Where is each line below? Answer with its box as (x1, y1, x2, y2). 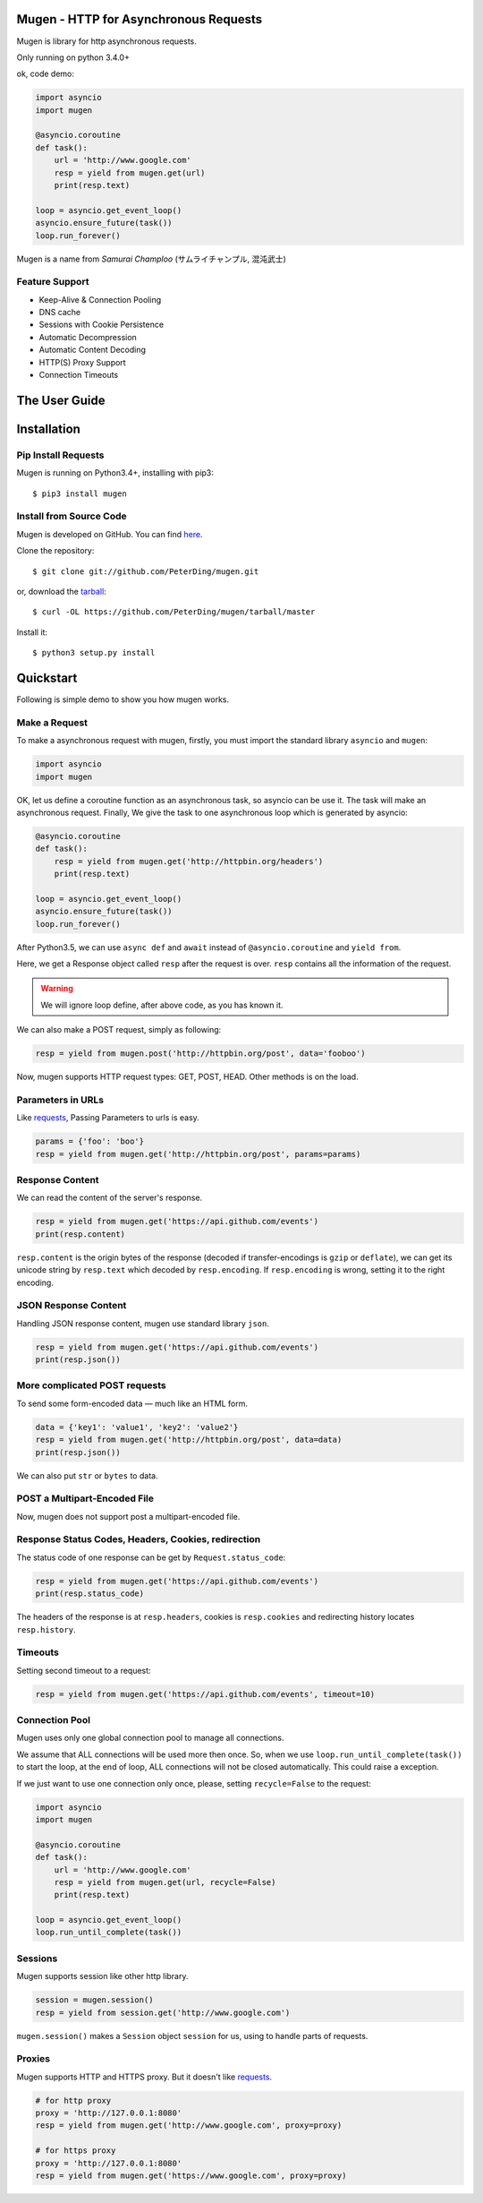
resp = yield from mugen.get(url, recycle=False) (54, 1877, 276, 1887)
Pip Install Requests (16, 449, 105, 461)
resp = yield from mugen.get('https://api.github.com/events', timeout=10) (35, 1689, 376, 1699)
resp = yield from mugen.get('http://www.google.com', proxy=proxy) (35, 2121, 343, 2130)
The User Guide (16, 392, 106, 407)
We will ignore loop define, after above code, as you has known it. (40, 999, 284, 1010)
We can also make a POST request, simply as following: (16, 1024, 222, 1035)
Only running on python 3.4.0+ (16, 52, 130, 63)
